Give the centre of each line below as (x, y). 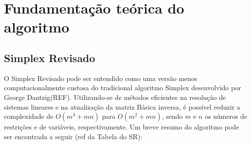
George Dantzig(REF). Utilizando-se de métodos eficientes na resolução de (115, 97)
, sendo (172, 116)
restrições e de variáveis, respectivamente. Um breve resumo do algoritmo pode (122, 127)
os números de (226, 116)
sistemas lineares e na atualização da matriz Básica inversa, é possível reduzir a (122, 106)
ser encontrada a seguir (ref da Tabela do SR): (73, 136)
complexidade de (29, 116)
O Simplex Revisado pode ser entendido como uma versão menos (101, 78)
